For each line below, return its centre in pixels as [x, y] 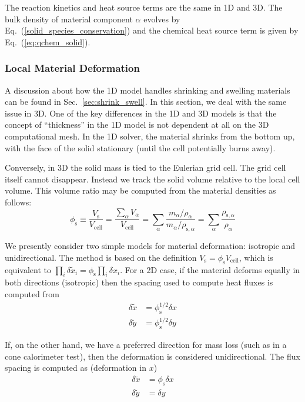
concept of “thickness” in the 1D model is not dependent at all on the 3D [137, 124]
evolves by [162, 19]
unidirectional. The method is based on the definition [101, 257]
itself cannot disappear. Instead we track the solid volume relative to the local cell [152, 179]
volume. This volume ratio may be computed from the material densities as [140, 190]
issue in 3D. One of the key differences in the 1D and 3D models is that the [141, 113]
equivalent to [28, 269]
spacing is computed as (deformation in [76, 368]
